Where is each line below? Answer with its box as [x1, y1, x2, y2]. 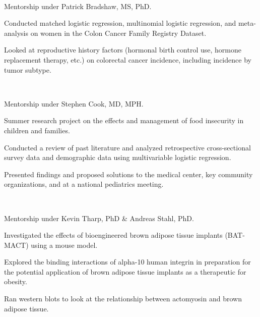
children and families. [4, 125, 70, 135]
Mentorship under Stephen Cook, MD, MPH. [4, 98, 144, 109]
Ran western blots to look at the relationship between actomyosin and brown [4, 293, 242, 304]
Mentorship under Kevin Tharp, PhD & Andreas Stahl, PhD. [4, 213, 194, 223]
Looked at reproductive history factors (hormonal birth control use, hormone [4, 44, 241, 55]
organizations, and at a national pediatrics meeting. [4, 179, 164, 189]
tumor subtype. [4, 64, 51, 75]
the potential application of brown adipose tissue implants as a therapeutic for [4, 266, 246, 277]
